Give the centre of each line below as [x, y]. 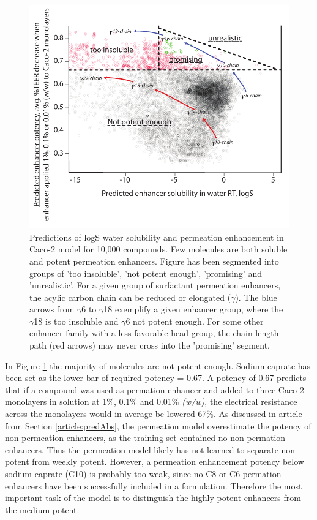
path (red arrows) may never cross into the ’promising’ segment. [150, 345]
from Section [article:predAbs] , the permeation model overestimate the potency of [158, 425]
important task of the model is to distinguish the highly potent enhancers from [153, 498]
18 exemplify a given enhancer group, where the [193, 309]
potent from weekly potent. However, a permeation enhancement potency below [155, 462]
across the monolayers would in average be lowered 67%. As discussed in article [154, 414]
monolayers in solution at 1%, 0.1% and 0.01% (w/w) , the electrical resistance [151, 401]
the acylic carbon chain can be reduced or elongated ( [130, 297]
